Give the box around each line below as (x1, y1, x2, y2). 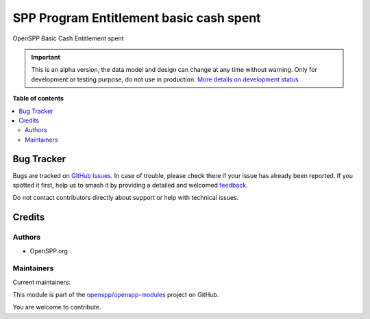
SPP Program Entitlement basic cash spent (12, 10, 261, 25)
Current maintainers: (12, 278, 71, 286)
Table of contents (12, 94, 64, 103)
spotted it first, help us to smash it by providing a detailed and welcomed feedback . (12, 181, 248, 189)
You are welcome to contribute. (12, 303, 101, 311)
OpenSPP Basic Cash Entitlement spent (12, 34, 124, 42)
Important (31, 53, 61, 61)
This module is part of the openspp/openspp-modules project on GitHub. (12, 291, 219, 299)
